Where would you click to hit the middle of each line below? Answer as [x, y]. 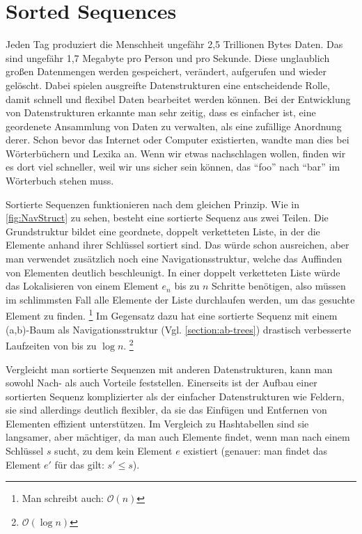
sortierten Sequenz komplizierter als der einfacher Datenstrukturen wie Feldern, [175, 396]
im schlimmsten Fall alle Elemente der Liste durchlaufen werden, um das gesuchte [180, 299]
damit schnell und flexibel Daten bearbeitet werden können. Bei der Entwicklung [178, 99]
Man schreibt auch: [63, 498]
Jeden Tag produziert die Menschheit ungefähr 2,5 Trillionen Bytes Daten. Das [174, 44]
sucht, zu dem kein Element [113, 451]
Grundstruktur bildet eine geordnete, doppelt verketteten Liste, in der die [163, 231]
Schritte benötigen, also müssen [279, 286]
